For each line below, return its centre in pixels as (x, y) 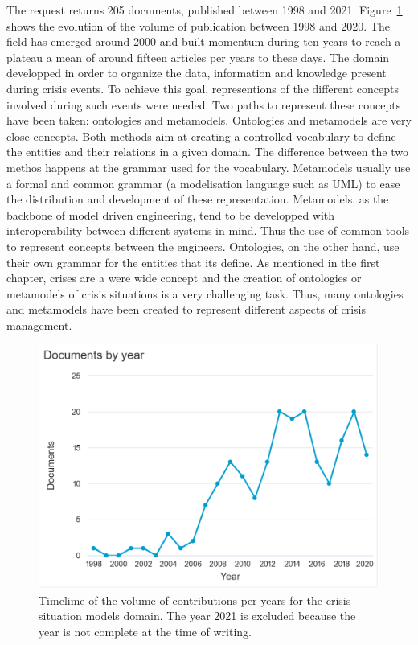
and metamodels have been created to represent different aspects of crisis (186, 309)
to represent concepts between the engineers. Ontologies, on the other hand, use (203, 246)
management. (39, 325)
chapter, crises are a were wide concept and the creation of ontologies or (184, 278)
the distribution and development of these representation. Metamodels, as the (198, 199)
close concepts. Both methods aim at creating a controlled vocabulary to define (201, 136)
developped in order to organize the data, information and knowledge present (197, 73)
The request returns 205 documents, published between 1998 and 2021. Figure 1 (205, 10)
